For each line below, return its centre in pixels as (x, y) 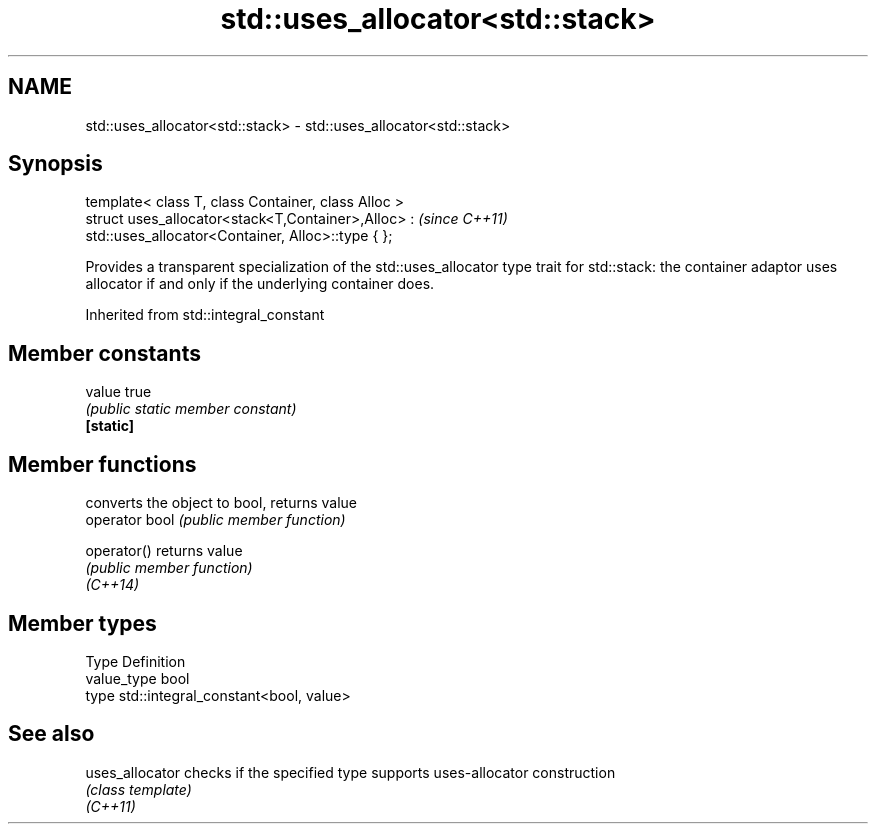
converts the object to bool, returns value (221, 503)
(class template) (138, 789)
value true (118, 392)
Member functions (102, 464)
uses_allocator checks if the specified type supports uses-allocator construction (350, 772)
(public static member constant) (191, 409)
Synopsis (55, 164)
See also (51, 734)
